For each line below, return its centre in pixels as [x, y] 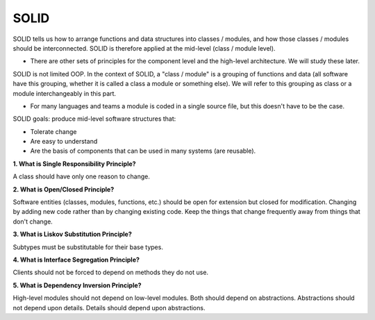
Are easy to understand [64, 142]
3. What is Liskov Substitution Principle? [72, 234]
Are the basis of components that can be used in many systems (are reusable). [143, 151]
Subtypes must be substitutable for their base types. [88, 247]
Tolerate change [53, 131]
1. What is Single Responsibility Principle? [74, 164]
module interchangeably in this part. [65, 93]
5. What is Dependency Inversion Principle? [77, 285]
